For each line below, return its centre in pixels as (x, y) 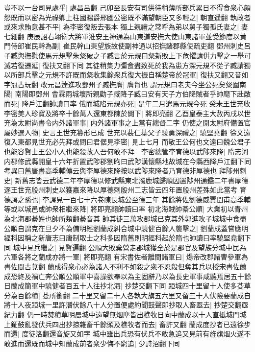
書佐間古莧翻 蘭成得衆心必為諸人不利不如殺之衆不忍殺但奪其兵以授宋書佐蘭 (125, 267)
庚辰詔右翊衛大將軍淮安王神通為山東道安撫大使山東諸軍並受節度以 (133, 36)
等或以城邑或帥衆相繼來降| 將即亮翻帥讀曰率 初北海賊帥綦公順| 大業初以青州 (126, 209)
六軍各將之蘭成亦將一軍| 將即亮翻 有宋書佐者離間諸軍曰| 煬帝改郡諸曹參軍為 (126, 257)
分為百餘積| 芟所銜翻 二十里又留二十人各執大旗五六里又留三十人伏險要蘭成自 (127, 295)
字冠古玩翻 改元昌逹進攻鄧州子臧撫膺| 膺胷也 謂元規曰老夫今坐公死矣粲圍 (122, 84)
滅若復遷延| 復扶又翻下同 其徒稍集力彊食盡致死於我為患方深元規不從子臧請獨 (127, 65)
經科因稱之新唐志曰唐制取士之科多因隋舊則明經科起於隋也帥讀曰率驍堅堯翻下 (127, 238)
